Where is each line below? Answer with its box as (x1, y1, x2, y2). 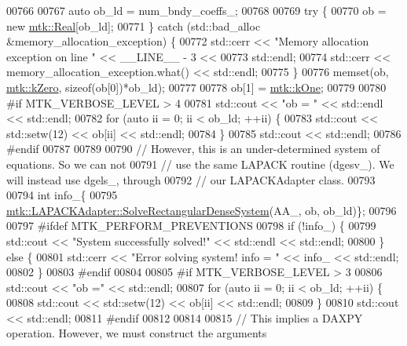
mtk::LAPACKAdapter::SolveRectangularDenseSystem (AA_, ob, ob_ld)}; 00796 (6, 202, 397, 218)
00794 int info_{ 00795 (6, 187, 118, 203)
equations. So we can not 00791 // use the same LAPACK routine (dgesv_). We (6, 155, 394, 172)
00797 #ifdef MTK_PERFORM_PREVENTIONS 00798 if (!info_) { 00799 (6, 217, 376, 234)
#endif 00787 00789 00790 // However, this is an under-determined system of (6, 140, 380, 157)
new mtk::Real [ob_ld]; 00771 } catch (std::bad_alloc (6, 17, 261, 34)
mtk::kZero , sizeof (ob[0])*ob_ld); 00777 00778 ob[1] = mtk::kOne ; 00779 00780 (6, 78, 387, 95)
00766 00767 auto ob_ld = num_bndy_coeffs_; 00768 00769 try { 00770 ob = (6, 2, 387, 18)
